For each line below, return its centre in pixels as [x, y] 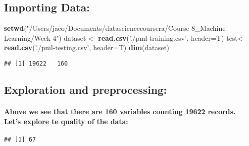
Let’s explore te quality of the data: [66, 121]
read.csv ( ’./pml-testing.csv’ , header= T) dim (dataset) [87, 47]
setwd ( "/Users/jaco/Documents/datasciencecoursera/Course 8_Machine [115, 28]
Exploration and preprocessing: [86, 90]
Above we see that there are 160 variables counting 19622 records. [120, 111]
